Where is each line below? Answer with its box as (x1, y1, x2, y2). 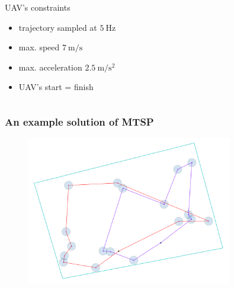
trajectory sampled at (18, 21, 97, 33)
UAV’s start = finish (18, 81, 94, 93)
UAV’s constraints (5, 1, 70, 13)
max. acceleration (18, 60, 82, 73)
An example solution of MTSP (5, 114, 154, 129)
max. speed (18, 41, 60, 53)
